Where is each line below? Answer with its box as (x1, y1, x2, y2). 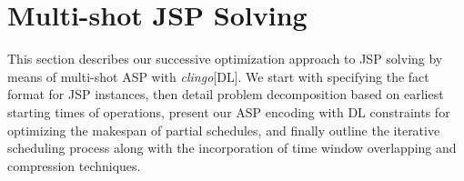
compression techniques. (7, 156, 141, 175)
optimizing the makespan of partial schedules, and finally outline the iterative (7, 120, 440, 139)
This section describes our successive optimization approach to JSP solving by (7, 49, 443, 68)
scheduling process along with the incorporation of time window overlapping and (7, 138, 457, 157)
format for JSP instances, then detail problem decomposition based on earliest (7, 85, 444, 104)
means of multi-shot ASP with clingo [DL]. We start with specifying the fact (7, 66, 429, 85)
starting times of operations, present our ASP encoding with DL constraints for (7, 102, 450, 121)
